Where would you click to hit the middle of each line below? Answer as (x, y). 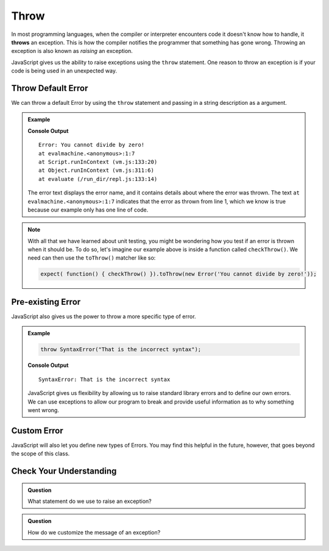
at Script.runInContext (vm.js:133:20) (98, 162)
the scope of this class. (41, 453)
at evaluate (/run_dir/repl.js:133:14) (98, 179)
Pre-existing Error (46, 302)
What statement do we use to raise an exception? (90, 501)
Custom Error (37, 431)
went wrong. (43, 410)
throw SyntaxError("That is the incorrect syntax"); (121, 350)
